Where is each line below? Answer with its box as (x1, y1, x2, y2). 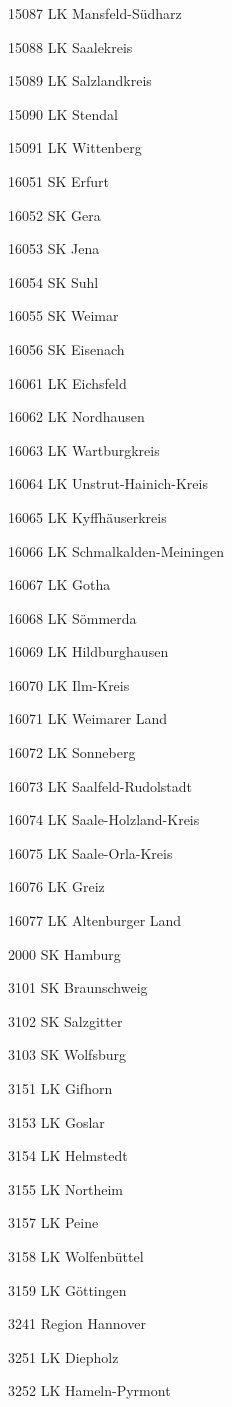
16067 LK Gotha (8, 574, 111, 595)
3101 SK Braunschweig (8, 977, 148, 998)
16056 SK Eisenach (8, 338, 125, 359)
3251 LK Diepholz (8, 1346, 119, 1367)
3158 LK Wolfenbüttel (8, 1245, 144, 1266)
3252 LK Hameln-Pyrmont (8, 1380, 171, 1401)
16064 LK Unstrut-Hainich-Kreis (8, 473, 208, 494)
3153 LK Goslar (8, 1111, 105, 1132)
